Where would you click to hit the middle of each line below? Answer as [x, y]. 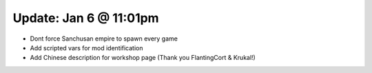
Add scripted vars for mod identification [86, 48]
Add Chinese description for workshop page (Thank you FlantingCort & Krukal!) [143, 58]
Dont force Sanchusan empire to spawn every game [104, 39]
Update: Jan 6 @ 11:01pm [86, 18]
